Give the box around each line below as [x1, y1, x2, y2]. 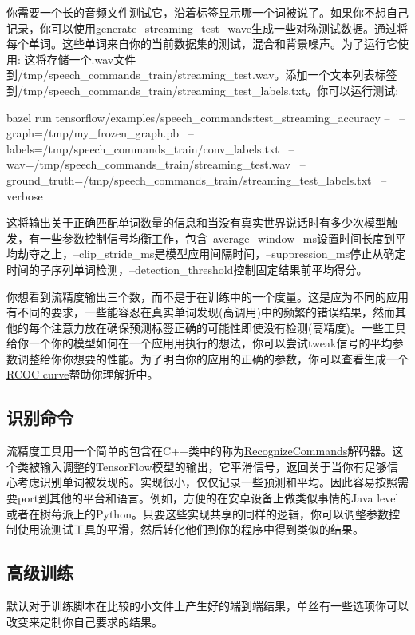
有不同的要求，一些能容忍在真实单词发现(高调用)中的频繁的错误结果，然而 [6, 304, 395, 320]
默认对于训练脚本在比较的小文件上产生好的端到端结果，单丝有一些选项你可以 [6, 597, 409, 614]
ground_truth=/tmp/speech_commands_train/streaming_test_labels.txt [6, 171, 372, 188]
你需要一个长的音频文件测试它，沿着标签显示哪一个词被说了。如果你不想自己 [6, 4, 409, 20]
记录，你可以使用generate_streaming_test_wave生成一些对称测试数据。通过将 [6, 19, 409, 36]
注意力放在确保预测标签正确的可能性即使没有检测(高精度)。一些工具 [50, 319, 406, 335]
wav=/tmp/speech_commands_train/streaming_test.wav [6, 156, 291, 173]
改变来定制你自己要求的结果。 [6, 613, 163, 629]
